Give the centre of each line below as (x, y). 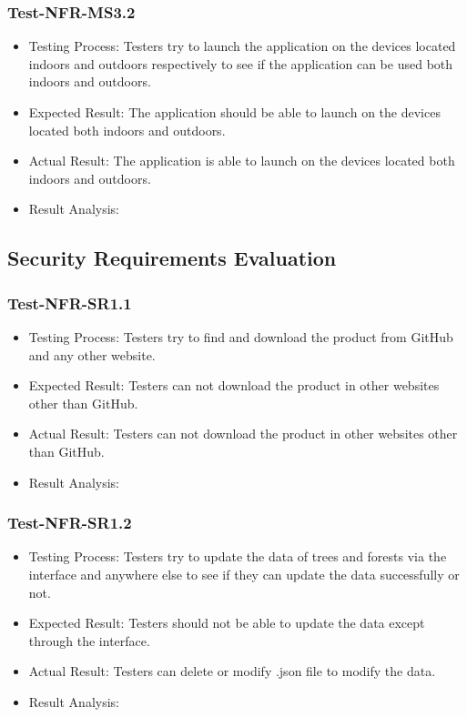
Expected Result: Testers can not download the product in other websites (234, 385)
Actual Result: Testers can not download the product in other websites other (243, 434)
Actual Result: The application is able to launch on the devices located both (242, 161)
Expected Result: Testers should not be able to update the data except (227, 623)
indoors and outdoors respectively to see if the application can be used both (241, 63)
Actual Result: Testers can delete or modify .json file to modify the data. (232, 671)
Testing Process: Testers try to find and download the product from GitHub (241, 336)
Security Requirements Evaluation (172, 258)
